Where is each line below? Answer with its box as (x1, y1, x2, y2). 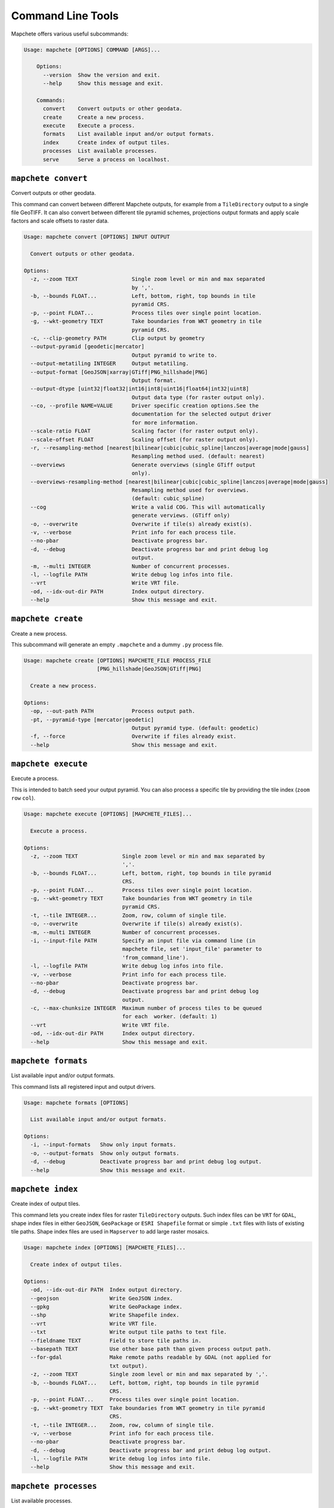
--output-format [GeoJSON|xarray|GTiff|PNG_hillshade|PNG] (30, 369, 208, 375)
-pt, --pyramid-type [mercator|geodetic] (30, 716, 155, 723)
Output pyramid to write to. (131, 352, 218, 358)
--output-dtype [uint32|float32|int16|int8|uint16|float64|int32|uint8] (30, 385, 250, 392)
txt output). (109, 1362, 148, 1369)
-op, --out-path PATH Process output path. (30, 708, 196, 715)
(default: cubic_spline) (131, 495, 205, 502)
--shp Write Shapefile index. (30, 1312, 180, 1319)
